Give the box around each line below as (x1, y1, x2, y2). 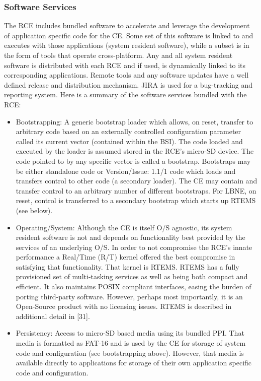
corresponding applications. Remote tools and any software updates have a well (4, 70, 249, 80)
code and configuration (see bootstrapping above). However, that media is (16, 347, 244, 358)
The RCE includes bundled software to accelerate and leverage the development (4, 20, 250, 31)
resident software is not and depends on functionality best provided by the (16, 232, 245, 242)
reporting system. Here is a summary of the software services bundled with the (4, 89, 247, 100)
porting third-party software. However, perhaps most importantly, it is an (16, 291, 243, 301)
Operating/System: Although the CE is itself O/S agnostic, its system (16, 222, 232, 232)
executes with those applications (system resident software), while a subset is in (4, 40, 249, 50)
